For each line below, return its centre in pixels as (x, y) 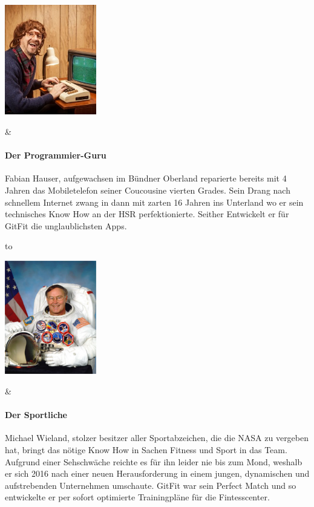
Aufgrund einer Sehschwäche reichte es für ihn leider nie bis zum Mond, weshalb (154, 461)
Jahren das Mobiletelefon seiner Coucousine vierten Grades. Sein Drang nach (148, 190)
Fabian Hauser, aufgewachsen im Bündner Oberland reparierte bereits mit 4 (146, 178)
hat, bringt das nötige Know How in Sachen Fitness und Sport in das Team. (146, 449)
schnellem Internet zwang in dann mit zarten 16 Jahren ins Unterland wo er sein (154, 202)
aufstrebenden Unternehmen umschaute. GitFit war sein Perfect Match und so (151, 485)
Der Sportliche (36, 415)
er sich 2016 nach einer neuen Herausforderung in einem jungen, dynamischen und (157, 473)
